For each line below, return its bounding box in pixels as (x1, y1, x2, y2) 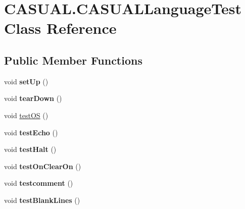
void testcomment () (4, 178, 73, 188)
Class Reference (4, 18, 117, 38)
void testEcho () (4, 127, 58, 137)
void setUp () (4, 76, 48, 86)
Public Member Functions (4, 52, 142, 68)
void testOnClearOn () (4, 161, 81, 171)
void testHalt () (4, 144, 57, 154)
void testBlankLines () (4, 194, 80, 205)
